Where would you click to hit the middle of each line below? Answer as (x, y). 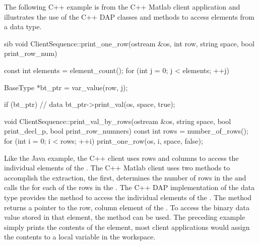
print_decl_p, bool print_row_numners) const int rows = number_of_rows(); (126, 131)
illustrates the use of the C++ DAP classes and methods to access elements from (129, 16)
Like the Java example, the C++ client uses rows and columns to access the (121, 158)
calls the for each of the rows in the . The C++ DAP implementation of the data (129, 187)
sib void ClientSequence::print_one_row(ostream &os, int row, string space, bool (129, 43)
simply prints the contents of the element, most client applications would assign (127, 227)
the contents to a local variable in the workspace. (80, 237)
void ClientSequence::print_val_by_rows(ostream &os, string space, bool (118, 121)
